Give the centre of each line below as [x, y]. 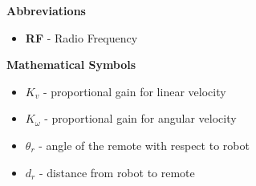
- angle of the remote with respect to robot [144, 145]
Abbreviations [46, 10]
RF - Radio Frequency [81, 37]
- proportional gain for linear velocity [134, 91]
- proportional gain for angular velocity [140, 118]
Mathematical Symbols [71, 65]
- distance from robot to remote [117, 172]
